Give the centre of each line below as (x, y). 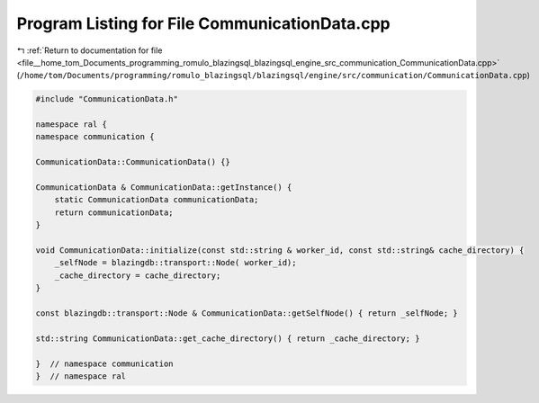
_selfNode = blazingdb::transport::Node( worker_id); (175, 263)
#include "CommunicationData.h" (107, 99)
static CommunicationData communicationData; (157, 200)
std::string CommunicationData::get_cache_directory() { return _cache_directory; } (228, 338)
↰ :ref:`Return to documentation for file (90, 50)
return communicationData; (114, 212)
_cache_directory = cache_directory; (138, 275)
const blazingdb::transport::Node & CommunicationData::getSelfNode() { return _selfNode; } (247, 313)
